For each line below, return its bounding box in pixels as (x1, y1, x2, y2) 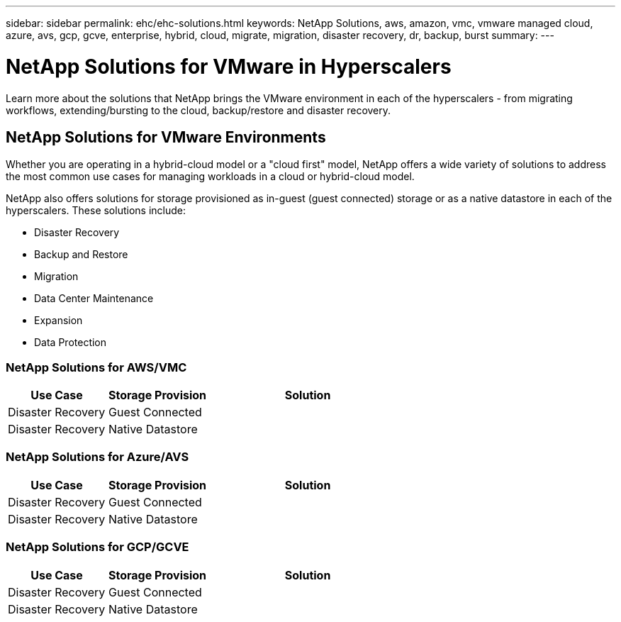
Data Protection (34, 336, 107, 349)
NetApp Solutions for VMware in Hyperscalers (6, 54, 452, 79)
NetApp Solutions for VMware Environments (6, 128, 326, 146)
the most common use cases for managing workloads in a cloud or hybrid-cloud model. (6, 170, 415, 183)
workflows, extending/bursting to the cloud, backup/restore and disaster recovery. (6, 104, 391, 116)
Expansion (34, 314, 83, 327)
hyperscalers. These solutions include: (6, 204, 186, 217)
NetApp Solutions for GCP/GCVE (6, 540, 189, 555)
